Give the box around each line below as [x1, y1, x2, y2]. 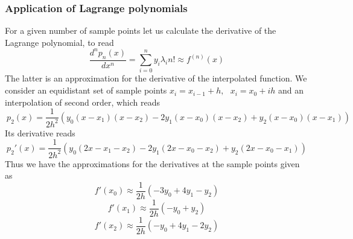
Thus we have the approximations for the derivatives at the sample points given [5, 157, 300, 170]
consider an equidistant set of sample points [5, 84, 167, 97]
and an [278, 84, 304, 97]
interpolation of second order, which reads [5, 95, 160, 108]
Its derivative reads [5, 126, 75, 139]
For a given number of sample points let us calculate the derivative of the [5, 24, 276, 37]
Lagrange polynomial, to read [5, 36, 114, 48]
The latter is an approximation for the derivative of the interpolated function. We [5, 72, 307, 84]
